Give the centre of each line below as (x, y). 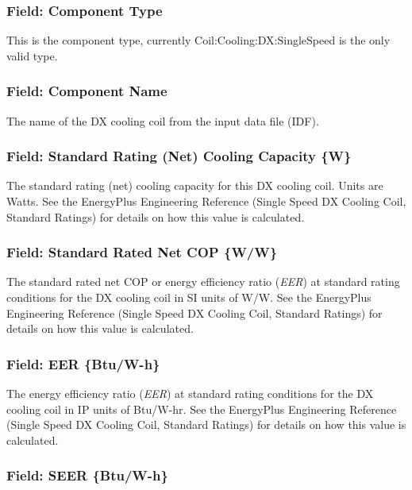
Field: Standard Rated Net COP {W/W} (142, 252)
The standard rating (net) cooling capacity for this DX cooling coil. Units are (195, 185)
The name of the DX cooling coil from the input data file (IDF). (163, 120)
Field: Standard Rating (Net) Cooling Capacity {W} (179, 156)
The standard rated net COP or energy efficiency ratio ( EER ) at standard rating (203, 282)
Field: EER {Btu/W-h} (83, 363)
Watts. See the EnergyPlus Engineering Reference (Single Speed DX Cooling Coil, (206, 201)
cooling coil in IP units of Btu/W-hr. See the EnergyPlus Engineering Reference (202, 409)
